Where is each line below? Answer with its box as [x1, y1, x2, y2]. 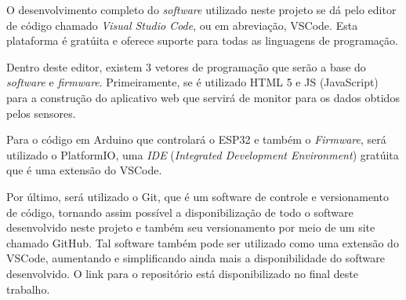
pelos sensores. [6, 104, 76, 121]
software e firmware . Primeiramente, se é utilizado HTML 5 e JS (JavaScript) [6, 74, 379, 90]
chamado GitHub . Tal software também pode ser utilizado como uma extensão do [6, 234, 399, 251]
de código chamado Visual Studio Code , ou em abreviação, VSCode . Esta [6, 16, 358, 33]
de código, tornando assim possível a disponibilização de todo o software [6, 203, 353, 220]
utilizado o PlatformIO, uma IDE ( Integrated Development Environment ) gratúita [6, 146, 399, 163]
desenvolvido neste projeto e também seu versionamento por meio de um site [6, 219, 375, 236]
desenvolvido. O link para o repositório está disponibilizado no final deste [6, 265, 358, 281]
